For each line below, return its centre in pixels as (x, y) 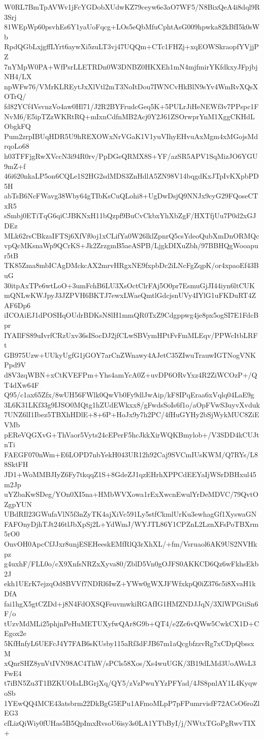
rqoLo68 (17, 146)
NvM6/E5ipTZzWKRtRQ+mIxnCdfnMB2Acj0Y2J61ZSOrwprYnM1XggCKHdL (129, 116)
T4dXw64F (22, 384)
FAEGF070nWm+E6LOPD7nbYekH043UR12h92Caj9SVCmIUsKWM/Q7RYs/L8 (131, 454)
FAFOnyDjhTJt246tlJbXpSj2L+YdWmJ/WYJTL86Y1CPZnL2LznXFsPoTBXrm (131, 524)
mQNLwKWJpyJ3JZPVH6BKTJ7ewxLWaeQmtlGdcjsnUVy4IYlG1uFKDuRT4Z (130, 295)
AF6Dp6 (18, 305)
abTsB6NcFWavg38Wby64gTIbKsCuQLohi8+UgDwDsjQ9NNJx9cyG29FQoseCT (131, 196)
